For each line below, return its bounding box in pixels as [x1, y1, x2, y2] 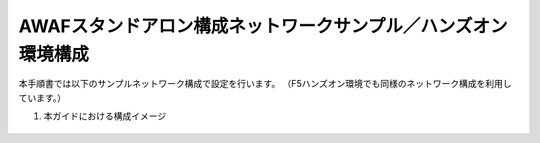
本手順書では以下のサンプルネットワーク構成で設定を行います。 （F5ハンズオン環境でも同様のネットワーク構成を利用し [18, 78, 512, 90]
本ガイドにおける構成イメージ [43, 110, 167, 122]
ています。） [18, 91, 67, 104]
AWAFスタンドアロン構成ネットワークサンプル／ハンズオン [18, 15, 508, 37]
